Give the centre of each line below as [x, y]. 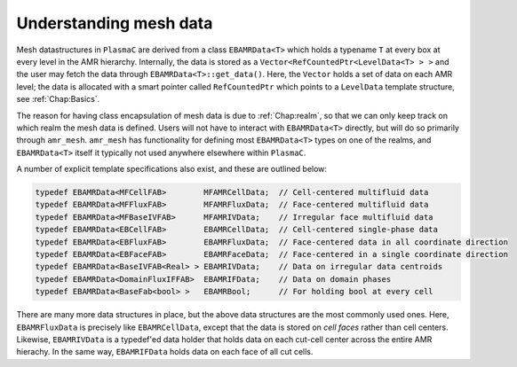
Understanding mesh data [115, 23]
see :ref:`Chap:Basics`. [58, 99]
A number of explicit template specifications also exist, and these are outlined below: [172, 169]
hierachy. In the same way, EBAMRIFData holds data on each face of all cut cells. [165, 352]
